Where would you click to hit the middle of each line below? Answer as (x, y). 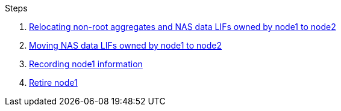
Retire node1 (53, 82)
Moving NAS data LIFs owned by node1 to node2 (126, 45)
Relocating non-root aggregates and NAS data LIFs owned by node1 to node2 (183, 27)
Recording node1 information (86, 64)
